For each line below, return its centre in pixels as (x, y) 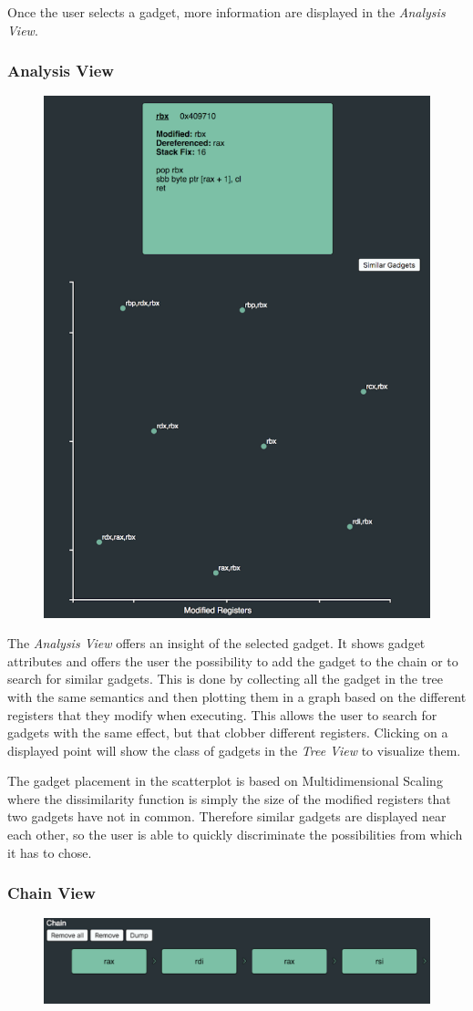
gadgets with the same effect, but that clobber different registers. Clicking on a (228, 732)
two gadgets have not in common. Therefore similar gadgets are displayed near (227, 816)
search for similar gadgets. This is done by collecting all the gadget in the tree (226, 679)
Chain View (51, 893)
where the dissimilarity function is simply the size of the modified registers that (229, 798)
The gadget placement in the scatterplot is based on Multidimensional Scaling (225, 781)
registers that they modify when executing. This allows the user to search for (222, 714)
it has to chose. (50, 852)
